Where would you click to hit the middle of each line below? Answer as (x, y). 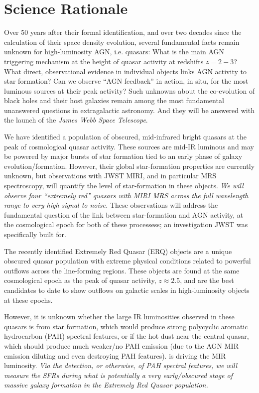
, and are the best (207, 280)
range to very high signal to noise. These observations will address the (111, 205)
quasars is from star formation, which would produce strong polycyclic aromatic (126, 326)
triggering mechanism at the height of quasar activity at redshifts (104, 61)
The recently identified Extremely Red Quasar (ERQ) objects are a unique (118, 251)
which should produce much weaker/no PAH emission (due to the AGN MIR (121, 345)
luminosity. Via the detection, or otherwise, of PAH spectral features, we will (121, 365)
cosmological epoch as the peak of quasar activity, (80, 280)
